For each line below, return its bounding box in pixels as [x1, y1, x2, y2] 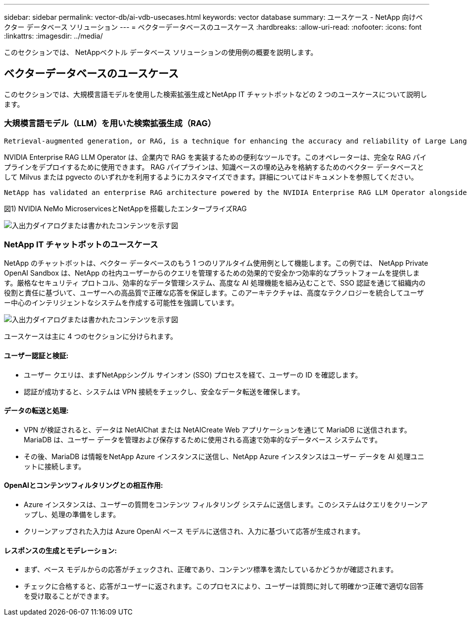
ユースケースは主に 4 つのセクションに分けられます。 [4, 332, 178, 341]
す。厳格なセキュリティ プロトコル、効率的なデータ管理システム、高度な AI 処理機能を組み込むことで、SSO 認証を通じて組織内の [4, 279, 426, 287]
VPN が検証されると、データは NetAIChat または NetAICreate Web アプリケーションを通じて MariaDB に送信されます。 [24, 425, 412, 434]
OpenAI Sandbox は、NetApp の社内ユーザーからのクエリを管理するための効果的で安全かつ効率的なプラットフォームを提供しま [4, 269, 420, 278]
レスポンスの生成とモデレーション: [4, 546, 117, 555]
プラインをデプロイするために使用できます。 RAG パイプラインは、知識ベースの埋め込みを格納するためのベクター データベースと [4, 162, 424, 171]
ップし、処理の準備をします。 [24, 510, 120, 519]
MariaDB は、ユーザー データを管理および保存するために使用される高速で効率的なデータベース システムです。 [24, 435, 382, 444]
